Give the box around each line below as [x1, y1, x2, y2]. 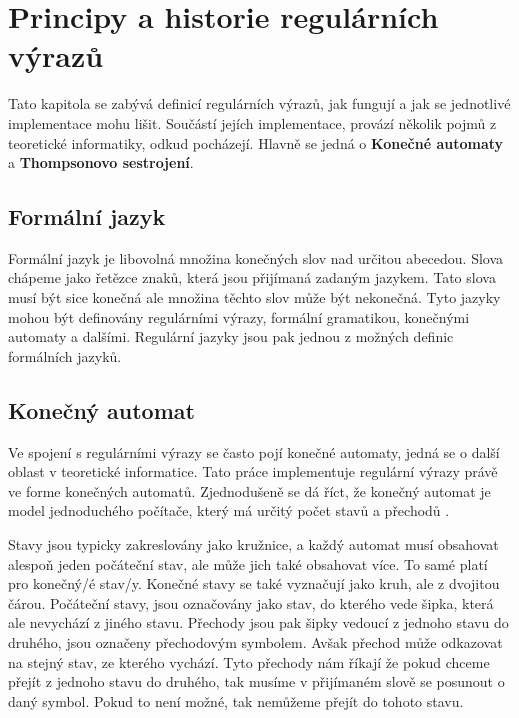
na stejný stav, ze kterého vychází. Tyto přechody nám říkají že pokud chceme [8, 651, 490, 672]
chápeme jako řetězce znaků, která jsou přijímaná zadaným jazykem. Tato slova [8, 267, 496, 288]
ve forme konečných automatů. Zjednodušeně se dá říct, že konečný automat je [8, 480, 491, 501]
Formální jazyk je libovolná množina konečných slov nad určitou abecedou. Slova [8, 247, 504, 268]
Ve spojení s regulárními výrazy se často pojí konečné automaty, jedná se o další [8, 441, 500, 462]
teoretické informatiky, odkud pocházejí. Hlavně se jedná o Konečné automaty [8, 132, 504, 153]
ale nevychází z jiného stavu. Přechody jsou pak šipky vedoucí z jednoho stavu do [8, 612, 509, 633]
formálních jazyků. [8, 345, 122, 366]
